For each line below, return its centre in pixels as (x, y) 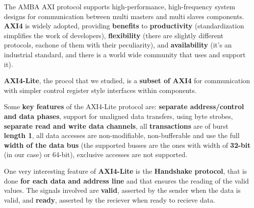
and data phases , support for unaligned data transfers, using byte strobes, (118, 116)
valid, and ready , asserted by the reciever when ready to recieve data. (110, 199)
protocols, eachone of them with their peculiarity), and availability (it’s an (118, 45)
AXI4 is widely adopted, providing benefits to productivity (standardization (124, 26)
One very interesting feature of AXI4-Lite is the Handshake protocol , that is (126, 171)
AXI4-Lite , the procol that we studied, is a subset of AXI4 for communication (127, 81)
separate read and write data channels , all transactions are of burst (116, 126)
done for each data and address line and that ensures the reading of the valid (127, 180)
